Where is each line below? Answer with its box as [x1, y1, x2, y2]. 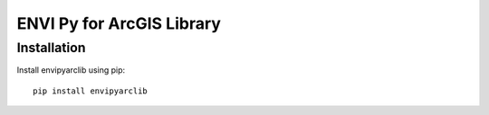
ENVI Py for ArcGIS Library [16, 13, 222, 33]
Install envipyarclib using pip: [16, 65, 126, 75]
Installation [16, 40, 86, 56]
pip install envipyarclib [33, 85, 149, 96]
